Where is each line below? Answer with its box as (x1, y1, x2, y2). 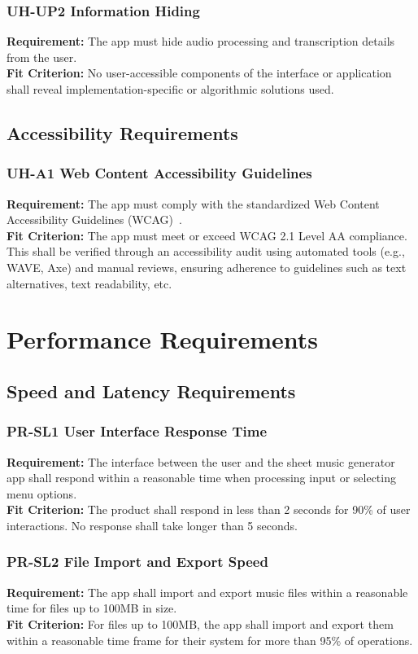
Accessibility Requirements (7, 120, 238, 145)
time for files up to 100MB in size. (7, 599, 177, 617)
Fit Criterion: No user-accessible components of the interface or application (7, 64, 392, 81)
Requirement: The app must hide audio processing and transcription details (7, 33, 395, 50)
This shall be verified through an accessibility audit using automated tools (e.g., (7, 243, 405, 260)
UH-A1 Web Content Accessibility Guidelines (7, 163, 312, 183)
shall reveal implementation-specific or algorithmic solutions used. (7, 81, 334, 97)
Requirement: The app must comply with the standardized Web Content (7, 195, 380, 212)
